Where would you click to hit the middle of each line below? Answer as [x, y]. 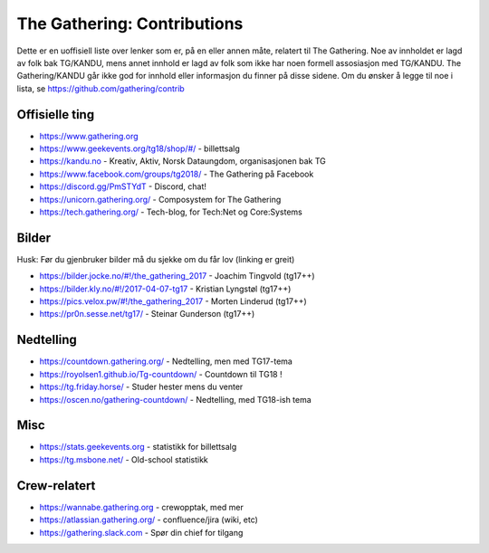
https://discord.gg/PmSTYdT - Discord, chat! [123, 186]
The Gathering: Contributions [130, 24]
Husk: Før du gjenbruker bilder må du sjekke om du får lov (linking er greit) [156, 259]
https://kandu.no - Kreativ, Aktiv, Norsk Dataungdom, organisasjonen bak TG [182, 161]
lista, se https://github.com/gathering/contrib [101, 88]
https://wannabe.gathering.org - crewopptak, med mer [142, 507]
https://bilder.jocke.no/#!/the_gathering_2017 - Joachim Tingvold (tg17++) [177, 276]
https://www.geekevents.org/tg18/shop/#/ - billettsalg [139, 148]
